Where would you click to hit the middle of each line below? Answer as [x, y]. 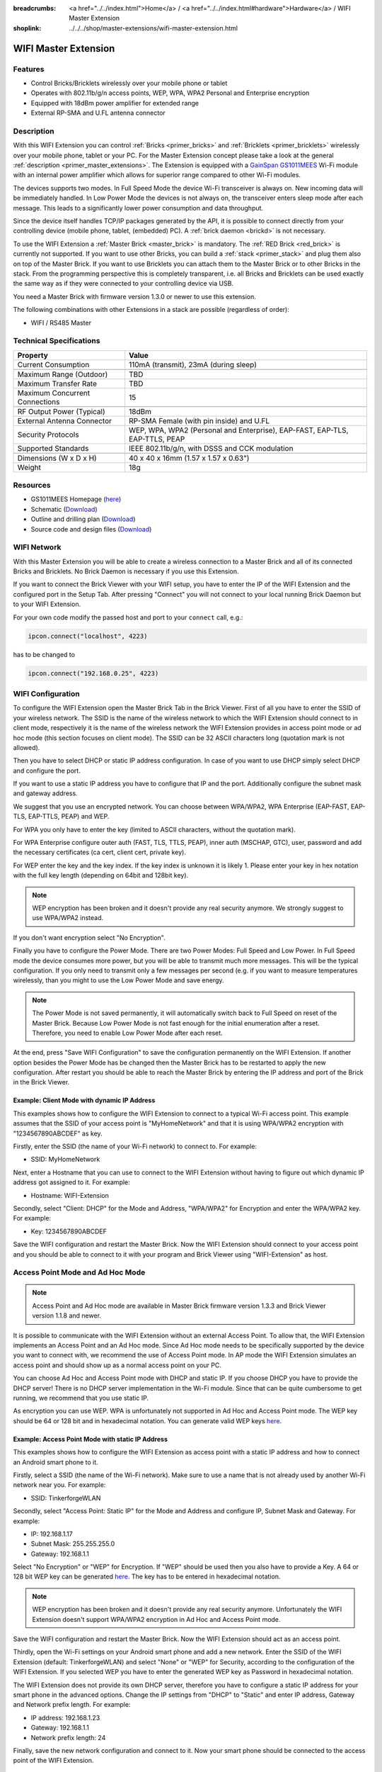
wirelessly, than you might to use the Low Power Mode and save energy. [118, 980]
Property [33, 355]
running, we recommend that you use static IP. [81, 1398]
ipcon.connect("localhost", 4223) [88, 636]
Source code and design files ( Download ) [91, 529]
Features [29, 69]
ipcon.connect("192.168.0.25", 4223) [93, 673]
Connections [39, 402]
